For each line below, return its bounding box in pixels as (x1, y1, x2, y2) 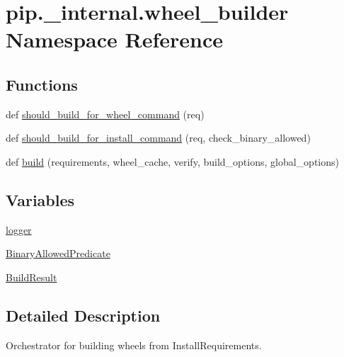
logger (6, 222, 32, 237)
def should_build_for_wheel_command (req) (6, 106, 205, 121)
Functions (6, 73, 78, 95)
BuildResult (6, 269, 57, 284)
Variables (6, 188, 75, 210)
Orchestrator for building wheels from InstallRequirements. (6, 337, 262, 352)
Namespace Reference (6, 25, 223, 54)
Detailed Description (6, 304, 161, 326)
